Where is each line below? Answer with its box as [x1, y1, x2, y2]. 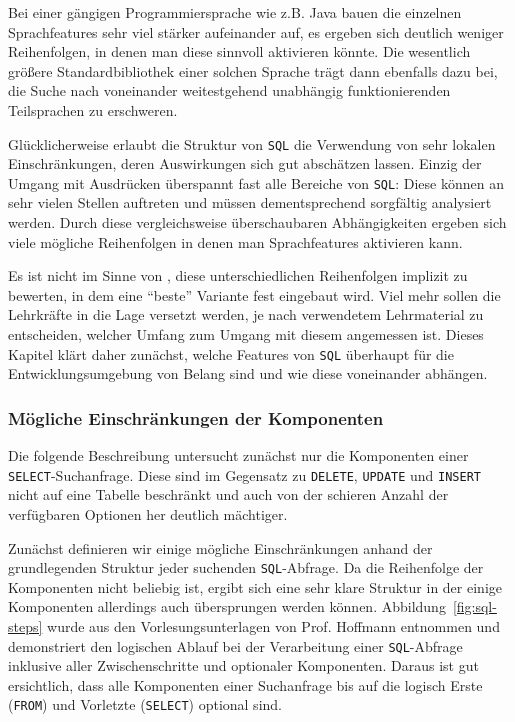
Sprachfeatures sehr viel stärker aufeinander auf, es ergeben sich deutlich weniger [8, 21, 504, 42]
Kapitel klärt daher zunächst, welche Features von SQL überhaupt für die [8, 343, 454, 364]
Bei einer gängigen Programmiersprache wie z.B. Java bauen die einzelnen [8, 2, 462, 22]
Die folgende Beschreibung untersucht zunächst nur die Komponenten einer [8, 445, 469, 466]
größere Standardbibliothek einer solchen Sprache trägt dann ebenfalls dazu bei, [8, 60, 498, 81]
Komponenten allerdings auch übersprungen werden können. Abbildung [8, 596, 446, 617]
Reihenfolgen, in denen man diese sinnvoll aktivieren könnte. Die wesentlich [8, 41, 471, 62]
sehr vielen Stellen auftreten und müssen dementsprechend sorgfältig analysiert [8, 192, 492, 213]
